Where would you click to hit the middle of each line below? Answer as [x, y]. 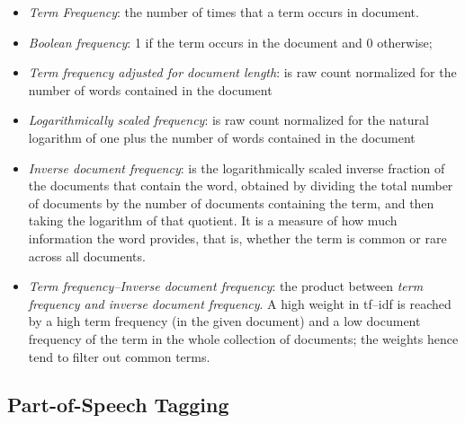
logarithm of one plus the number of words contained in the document [222, 137]
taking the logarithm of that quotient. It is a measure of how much [213, 220]
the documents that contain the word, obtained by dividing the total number [241, 185]
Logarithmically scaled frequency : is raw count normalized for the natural [228, 120]
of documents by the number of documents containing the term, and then [231, 203]
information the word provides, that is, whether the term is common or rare [237, 238]
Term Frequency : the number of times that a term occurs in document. [224, 12]
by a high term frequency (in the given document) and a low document [224, 321]
